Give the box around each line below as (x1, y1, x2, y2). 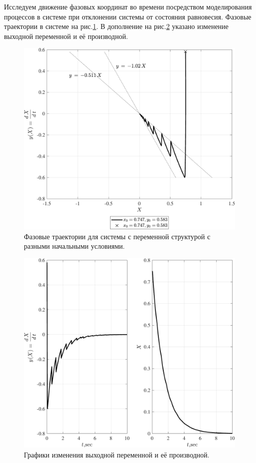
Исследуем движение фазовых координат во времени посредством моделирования (4, 1, 252, 11)
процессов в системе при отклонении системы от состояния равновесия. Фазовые (4, 11, 252, 21)
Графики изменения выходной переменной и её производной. (24, 449, 210, 460)
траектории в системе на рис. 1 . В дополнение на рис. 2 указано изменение (4, 21, 229, 31)
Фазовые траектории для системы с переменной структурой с (24, 231, 211, 241)
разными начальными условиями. (24, 241, 125, 251)
